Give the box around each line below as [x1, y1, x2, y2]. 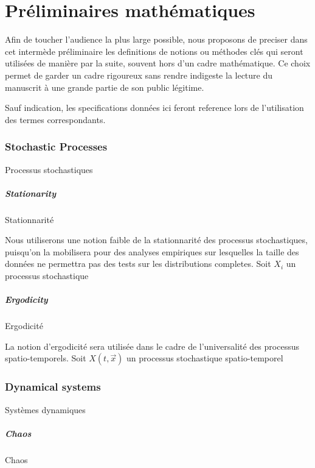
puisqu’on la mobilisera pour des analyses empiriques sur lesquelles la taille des [5, 245, 299, 258]
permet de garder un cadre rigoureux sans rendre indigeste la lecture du [5, 68, 273, 81]
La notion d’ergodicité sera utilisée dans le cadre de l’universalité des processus [5, 339, 299, 352]
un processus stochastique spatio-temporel [126, 352, 283, 364]
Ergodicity [5, 293, 48, 306]
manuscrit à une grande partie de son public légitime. [5, 80, 204, 93]
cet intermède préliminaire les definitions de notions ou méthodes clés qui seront [5, 44, 303, 57]
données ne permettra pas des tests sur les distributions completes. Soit [5, 257, 271, 270]
